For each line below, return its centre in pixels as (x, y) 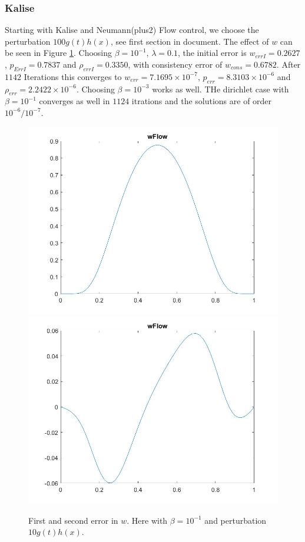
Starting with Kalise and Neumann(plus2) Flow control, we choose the (132, 30)
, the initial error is (212, 53)
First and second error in (73, 520)
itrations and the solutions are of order (202, 101)
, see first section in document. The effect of (190, 41)
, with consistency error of (175, 64)
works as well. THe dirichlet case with (221, 89)
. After (289, 64)
